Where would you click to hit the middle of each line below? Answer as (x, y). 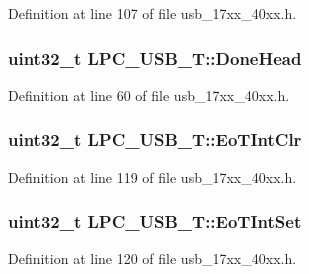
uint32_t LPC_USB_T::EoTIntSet (155, 221)
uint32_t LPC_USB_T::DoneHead (155, 57)
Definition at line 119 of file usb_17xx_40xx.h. (152, 176)
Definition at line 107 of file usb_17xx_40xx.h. (152, 13)
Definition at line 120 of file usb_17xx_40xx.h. (152, 258)
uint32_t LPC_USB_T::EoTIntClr (155, 139)
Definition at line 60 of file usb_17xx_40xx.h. (149, 94)
